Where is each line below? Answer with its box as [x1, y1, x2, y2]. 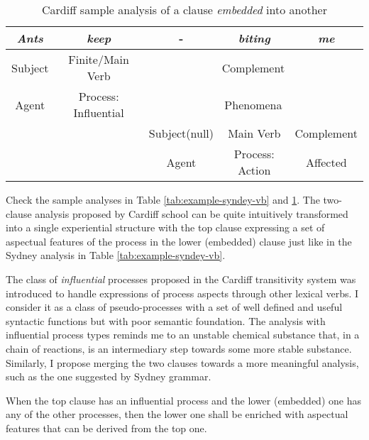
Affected [305, 153, 347, 170]
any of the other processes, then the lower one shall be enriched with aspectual [6, 407, 348, 422]
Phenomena [224, 96, 282, 113]
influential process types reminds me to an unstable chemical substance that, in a [6, 327, 360, 342]
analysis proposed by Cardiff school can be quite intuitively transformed [35, 206, 348, 221]
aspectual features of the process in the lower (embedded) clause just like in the [6, 233, 352, 248]
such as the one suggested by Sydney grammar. [6, 369, 211, 384]
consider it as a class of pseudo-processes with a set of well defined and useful [6, 299, 343, 314]
